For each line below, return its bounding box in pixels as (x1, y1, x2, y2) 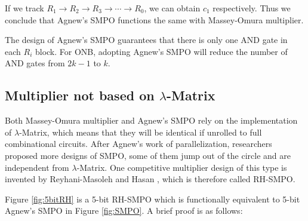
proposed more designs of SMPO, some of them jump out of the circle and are (5, 149, 291, 161)
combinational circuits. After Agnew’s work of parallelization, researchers (5, 137, 272, 150)
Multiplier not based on (5, 86, 155, 105)
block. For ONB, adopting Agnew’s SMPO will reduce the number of (35, 45, 288, 57)
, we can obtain (144, 2, 201, 14)
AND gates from (5, 57, 65, 69)
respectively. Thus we (212, 2, 291, 14)
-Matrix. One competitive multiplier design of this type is (76, 161, 287, 173)
